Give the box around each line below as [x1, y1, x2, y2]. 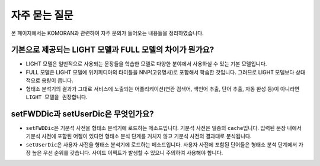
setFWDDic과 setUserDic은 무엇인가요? [11, 109, 154, 119]
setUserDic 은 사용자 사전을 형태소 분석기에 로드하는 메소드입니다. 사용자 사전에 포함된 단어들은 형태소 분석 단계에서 [25, 141, 297, 148]
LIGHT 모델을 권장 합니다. [25, 93, 88, 100]
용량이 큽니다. [41, 77, 73, 84]
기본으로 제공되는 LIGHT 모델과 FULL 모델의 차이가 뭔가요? [11, 45, 215, 55]
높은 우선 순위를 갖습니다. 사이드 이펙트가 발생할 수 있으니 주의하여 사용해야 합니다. [31, 149, 223, 157]
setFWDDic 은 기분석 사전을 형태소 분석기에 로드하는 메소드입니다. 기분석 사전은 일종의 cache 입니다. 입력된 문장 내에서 [25, 124, 302, 131]
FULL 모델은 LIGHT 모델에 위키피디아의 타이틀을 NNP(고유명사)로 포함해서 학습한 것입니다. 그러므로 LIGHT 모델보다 [25, 69, 295, 76]
